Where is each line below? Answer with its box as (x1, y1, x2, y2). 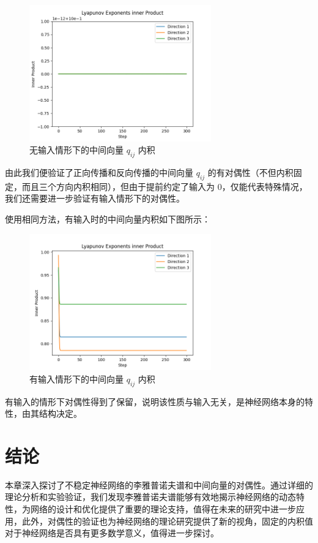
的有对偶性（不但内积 (207, 165, 294, 178)
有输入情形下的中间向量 (29, 372, 124, 385)
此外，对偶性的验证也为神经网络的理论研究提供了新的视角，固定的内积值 (21, 514, 313, 527)
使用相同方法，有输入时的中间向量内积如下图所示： (5, 212, 210, 225)
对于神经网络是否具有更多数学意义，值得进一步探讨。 (5, 526, 219, 539)
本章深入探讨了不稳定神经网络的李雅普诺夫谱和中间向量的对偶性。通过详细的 (5, 478, 313, 491)
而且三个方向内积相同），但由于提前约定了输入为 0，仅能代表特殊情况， (21, 180, 308, 192)
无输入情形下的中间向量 (29, 143, 124, 156)
